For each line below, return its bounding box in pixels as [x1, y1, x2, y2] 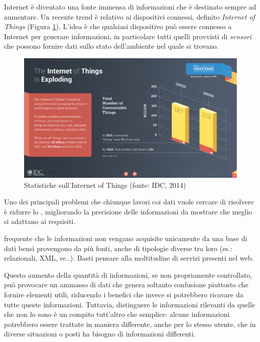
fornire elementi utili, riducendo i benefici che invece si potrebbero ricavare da [4, 289, 243, 299]
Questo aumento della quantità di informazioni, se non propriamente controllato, [4, 269, 252, 280]
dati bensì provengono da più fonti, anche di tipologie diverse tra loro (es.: [4, 243, 232, 253]
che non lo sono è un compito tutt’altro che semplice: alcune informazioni [4, 309, 230, 319]
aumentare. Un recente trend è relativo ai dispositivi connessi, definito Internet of [4, 11, 255, 22]
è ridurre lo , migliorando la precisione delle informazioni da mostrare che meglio [4, 206, 252, 216]
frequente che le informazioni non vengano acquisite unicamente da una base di [4, 233, 247, 244]
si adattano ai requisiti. [4, 216, 76, 226]
